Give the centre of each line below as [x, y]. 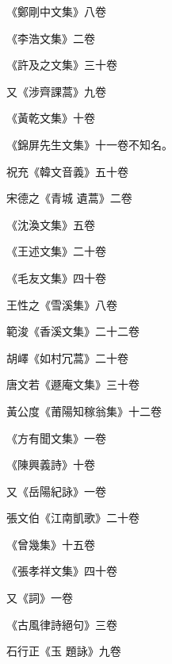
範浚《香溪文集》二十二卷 [73, 331]
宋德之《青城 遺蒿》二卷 [69, 198]
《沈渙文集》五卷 [51, 224]
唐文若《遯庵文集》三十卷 [73, 384]
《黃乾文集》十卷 [51, 118]
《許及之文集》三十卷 [62, 65]
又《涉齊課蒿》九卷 [56, 91]
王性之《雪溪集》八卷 [62, 304]
